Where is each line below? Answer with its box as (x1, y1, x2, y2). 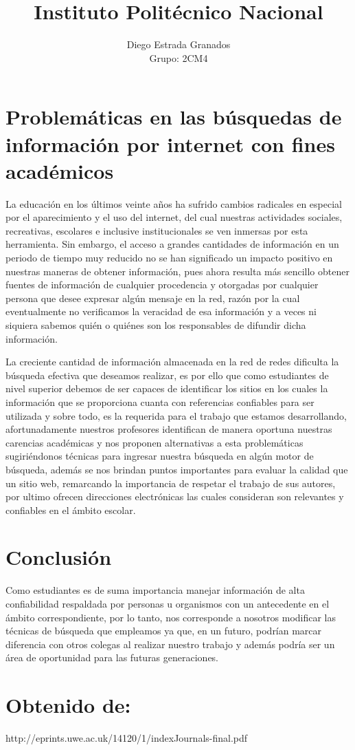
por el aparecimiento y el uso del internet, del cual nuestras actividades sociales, (5, 210, 343, 224)
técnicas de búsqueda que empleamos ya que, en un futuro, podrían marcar (5, 623, 322, 638)
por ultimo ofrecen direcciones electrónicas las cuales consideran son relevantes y (5, 489, 344, 504)
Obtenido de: (5, 691, 131, 719)
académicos (5, 156, 114, 184)
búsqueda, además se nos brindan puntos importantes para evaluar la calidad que (5, 462, 348, 476)
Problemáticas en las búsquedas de (5, 103, 342, 131)
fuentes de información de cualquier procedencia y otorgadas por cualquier (5, 277, 319, 292)
